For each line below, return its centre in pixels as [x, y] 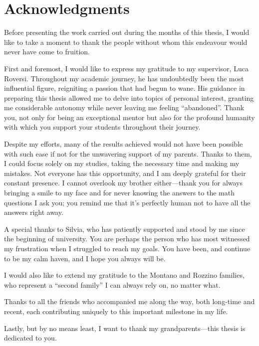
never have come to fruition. [47, 52]
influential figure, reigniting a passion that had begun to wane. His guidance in [125, 88]
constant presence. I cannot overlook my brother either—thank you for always [124, 183]
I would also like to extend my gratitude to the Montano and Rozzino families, [124, 275]
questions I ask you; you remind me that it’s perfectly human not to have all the [127, 202]
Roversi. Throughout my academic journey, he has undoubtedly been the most [124, 78]
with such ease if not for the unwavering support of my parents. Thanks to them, [128, 153]
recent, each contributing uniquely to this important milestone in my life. [116, 311]
